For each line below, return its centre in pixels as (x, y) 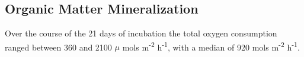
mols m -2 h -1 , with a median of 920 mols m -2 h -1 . (211, 46)
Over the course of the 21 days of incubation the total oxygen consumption (141, 33)
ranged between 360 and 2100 (58, 47)
